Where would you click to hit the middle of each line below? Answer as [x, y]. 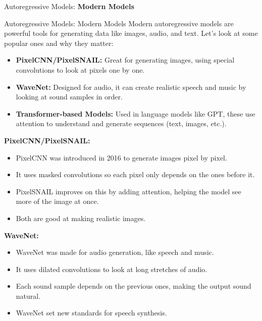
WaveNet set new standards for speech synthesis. [91, 313]
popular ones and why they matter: [59, 43]
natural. [28, 296]
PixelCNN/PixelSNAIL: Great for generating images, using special [125, 60]
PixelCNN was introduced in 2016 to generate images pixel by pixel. [121, 157]
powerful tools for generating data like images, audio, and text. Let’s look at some [131, 33]
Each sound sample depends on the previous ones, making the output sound [134, 286]
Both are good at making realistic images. [81, 218]
